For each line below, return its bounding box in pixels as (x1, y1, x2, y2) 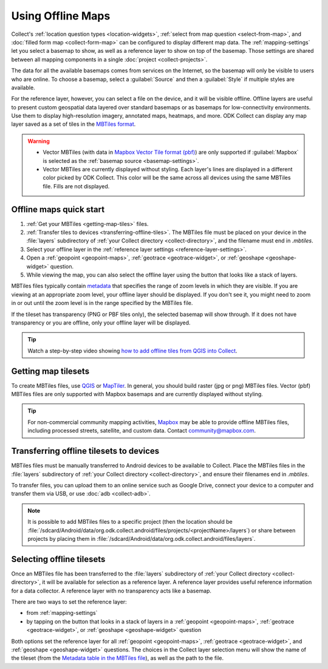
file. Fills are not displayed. (43, 182, 110, 190)
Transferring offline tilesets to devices (11, 446, 160, 456)
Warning (27, 137, 50, 145)
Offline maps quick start (11, 204, 105, 214)
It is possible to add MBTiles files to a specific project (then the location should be (27, 518, 233, 526)
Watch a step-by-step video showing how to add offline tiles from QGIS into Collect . (27, 347, 237, 354)
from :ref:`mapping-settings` (26, 609, 98, 617)
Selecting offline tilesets (11, 554, 106, 564)
